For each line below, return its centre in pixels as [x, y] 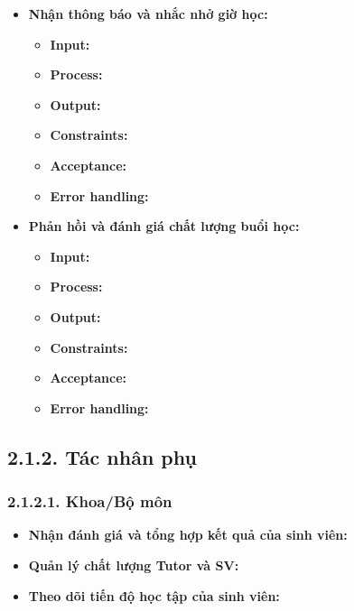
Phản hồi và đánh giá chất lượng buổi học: [164, 226]
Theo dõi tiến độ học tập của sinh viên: [154, 595]
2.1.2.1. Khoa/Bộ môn [90, 501]
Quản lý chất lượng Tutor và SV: [134, 565]
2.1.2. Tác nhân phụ [102, 456]
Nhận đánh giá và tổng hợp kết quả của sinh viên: [188, 535]
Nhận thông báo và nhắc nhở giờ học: [148, 14]
